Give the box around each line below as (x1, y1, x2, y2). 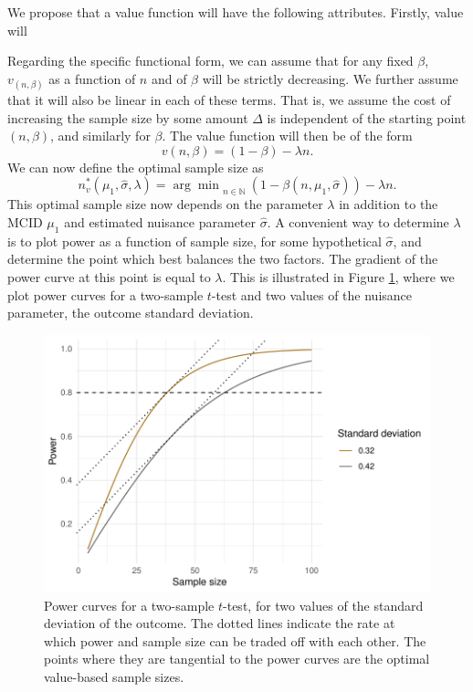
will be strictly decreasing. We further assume (202, 68, 458, 88)
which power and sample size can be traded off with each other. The (44, 631, 426, 650)
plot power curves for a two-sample (7, 285, 204, 304)
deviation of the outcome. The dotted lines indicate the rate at (44, 613, 395, 633)
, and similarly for (50, 126, 151, 145)
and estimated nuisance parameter (64, 212, 256, 231)
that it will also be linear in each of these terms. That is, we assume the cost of (7, 89, 451, 109)
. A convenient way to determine (267, 212, 449, 231)
